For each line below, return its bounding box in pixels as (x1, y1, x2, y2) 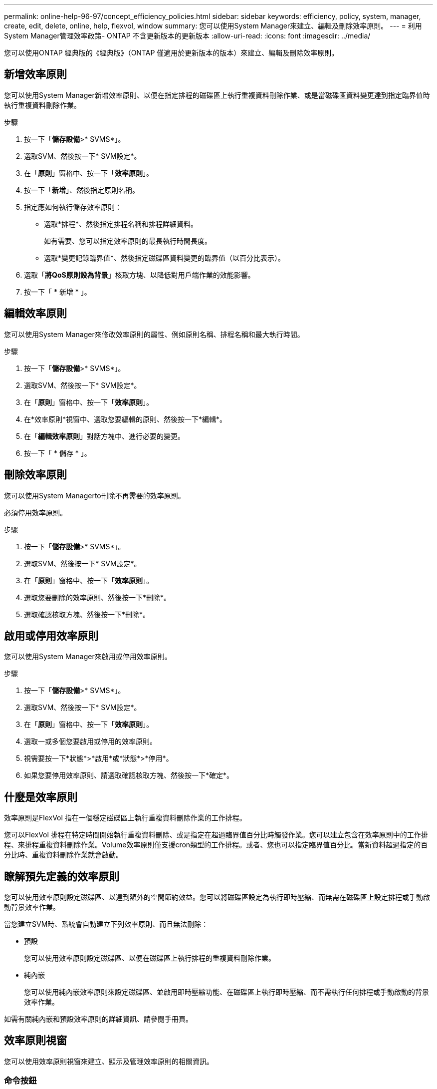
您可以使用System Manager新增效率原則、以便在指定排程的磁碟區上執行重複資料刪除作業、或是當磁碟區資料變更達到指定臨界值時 (4, 90, 430, 99)
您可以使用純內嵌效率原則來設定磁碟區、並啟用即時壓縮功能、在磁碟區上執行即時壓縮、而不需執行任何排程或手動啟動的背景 (24, 988, 429, 997)
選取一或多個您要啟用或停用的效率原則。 (24, 737, 157, 746)
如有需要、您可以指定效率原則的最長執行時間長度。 (44, 236, 212, 245)
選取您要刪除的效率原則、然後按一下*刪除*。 (24, 593, 171, 602)
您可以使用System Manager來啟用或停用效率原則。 (4, 652, 172, 661)
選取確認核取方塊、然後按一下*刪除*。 (24, 610, 150, 619)
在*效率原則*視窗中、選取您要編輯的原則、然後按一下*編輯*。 (24, 414, 227, 423)
